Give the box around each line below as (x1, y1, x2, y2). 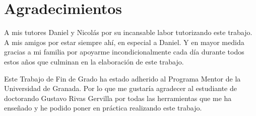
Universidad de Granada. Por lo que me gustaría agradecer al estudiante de (4, 83, 237, 93)
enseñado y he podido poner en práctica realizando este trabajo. (4, 102, 202, 113)
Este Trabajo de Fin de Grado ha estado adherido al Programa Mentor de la (4, 73, 241, 83)
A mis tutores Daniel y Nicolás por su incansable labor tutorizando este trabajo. (4, 27, 252, 37)
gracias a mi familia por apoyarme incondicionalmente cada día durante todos (4, 46, 244, 57)
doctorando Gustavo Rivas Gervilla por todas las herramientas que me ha (4, 92, 232, 103)
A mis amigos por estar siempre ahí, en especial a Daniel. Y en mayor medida (4, 36, 244, 47)
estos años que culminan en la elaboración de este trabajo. (4, 56, 184, 66)
